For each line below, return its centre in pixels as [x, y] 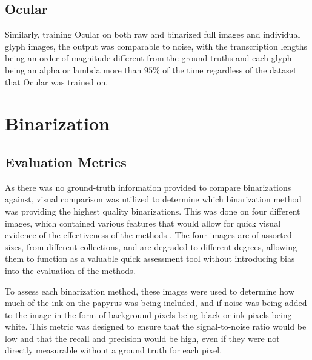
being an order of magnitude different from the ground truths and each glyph [148, 58]
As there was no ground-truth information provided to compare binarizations [148, 187]
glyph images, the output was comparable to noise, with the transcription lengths [156, 46]
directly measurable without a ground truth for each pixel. [114, 350]
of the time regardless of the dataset [230, 69]
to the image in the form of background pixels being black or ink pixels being [148, 314]
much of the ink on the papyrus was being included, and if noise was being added [156, 303]
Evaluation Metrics [66, 162]
